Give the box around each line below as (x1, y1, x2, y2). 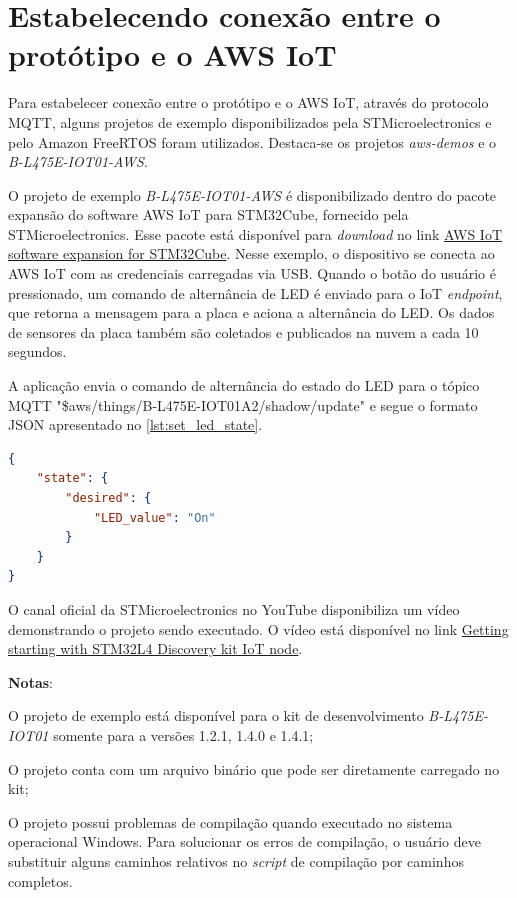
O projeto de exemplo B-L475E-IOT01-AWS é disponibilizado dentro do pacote (8, 184, 497, 205)
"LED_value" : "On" (93, 510, 216, 525)
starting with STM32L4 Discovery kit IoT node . (8, 638, 303, 659)
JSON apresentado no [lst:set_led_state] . (8, 414, 263, 435)
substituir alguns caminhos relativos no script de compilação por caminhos (8, 850, 464, 871)
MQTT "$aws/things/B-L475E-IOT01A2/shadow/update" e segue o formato (8, 394, 478, 415)
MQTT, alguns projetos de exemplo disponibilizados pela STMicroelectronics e (8, 111, 492, 132)
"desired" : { (65, 491, 152, 505)
